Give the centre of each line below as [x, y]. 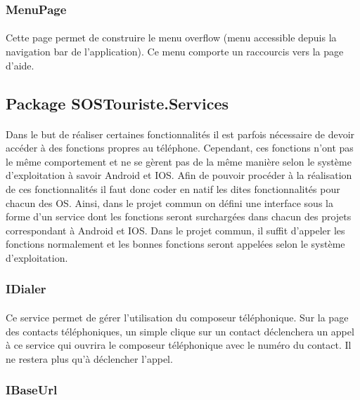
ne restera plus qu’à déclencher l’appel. [89, 358]
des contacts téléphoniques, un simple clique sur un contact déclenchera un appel [180, 331]
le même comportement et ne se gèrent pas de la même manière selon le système [179, 161]
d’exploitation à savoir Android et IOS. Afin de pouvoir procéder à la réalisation [179, 175]
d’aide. [20, 65]
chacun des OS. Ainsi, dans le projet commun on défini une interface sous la [169, 202]
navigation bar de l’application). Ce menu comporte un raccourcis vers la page [175, 52]
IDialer [26, 289]
